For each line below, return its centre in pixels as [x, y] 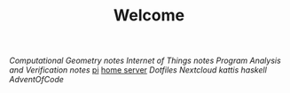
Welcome [149, 15]
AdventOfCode [37, 80]
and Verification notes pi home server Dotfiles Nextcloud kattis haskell [138, 70]
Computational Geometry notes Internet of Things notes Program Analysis [145, 61]
